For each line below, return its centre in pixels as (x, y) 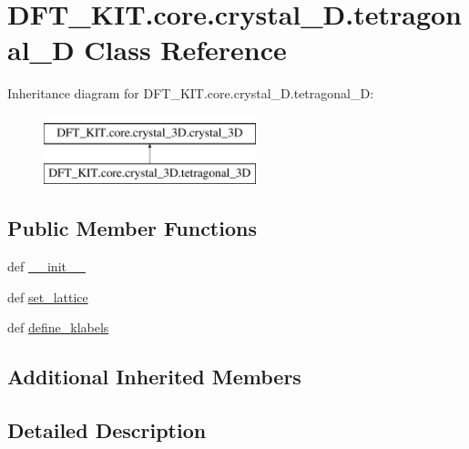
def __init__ (46, 266)
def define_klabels (58, 327)
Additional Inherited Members (154, 377)
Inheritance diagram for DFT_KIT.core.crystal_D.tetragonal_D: (191, 93)
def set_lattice (48, 296)
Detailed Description (107, 430)
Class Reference (185, 50)
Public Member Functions (132, 228)
